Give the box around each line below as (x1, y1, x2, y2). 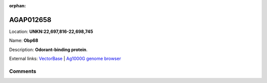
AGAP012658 (9, 15, 51, 24)
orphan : (9, 3, 26, 8)
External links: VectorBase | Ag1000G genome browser (9, 55, 121, 61)
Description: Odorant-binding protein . (9, 47, 88, 53)
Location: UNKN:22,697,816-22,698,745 (9, 28, 93, 34)
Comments (9, 68, 37, 75)
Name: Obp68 (9, 37, 39, 44)
